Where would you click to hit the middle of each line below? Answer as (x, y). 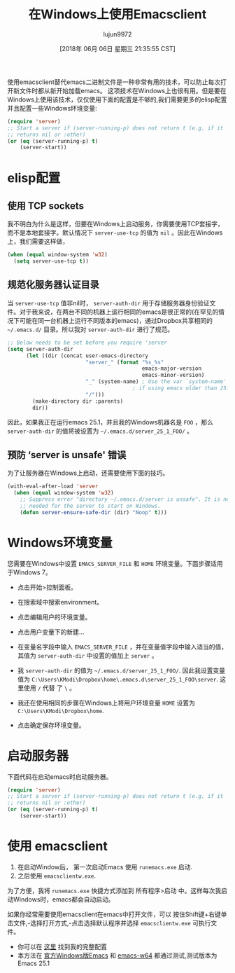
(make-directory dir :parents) (78, 401)
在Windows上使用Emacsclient (117, 14)
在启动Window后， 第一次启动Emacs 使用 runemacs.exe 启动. (105, 867)
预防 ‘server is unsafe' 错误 (67, 455)
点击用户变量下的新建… (51, 632)
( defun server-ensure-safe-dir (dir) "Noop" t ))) (94, 512)
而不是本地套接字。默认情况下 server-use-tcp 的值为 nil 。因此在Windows (115, 233)
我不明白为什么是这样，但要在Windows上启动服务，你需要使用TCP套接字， (115, 224)
